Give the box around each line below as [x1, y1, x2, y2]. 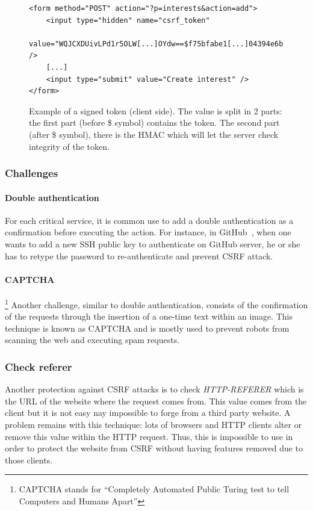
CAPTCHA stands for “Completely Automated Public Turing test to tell [19, 483, 290, 495]
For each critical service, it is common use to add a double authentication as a [5, 214, 294, 226]
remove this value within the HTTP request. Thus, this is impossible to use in [5, 430, 293, 442]
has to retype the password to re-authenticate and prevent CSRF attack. [5, 249, 273, 262]
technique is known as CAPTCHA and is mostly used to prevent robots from [5, 321, 290, 334]
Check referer [5, 359, 72, 374]
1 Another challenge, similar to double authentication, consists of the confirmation [5, 296, 308, 311]
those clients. [5, 453, 53, 466]
